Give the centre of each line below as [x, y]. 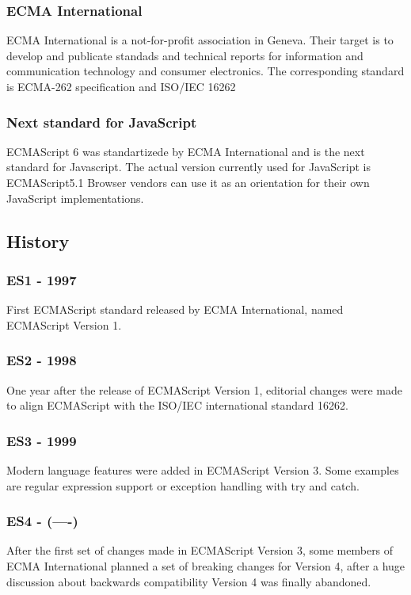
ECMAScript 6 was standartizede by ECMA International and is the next [186, 151]
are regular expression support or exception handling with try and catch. [183, 485]
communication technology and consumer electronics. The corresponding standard [205, 71]
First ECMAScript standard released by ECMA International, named [175, 309]
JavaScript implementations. [75, 198]
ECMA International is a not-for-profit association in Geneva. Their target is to [200, 40]
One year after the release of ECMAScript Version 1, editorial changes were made [204, 389]
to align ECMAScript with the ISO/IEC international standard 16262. [177, 405]
